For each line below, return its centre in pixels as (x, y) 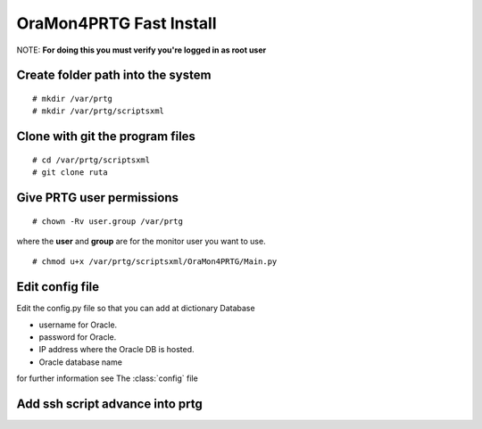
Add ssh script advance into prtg (109, 404)
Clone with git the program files (106, 137)
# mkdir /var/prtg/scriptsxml (99, 111)
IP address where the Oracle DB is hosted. (117, 350)
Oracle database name (80, 362)
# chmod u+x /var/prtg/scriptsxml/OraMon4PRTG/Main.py (155, 262)
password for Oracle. (78, 337)
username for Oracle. (78, 325)
